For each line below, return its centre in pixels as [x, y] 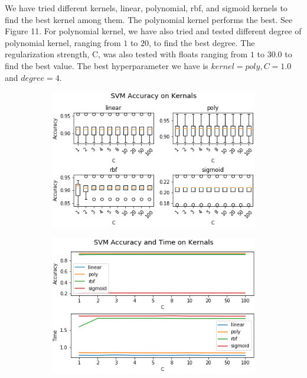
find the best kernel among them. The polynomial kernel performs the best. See [149, 19]
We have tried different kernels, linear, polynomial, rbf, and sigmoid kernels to [146, 8]
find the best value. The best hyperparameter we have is [107, 65]
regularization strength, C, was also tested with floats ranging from [126, 54]
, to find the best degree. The [202, 42]
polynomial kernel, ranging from [63, 42]
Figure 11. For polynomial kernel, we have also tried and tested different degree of [153, 31]
